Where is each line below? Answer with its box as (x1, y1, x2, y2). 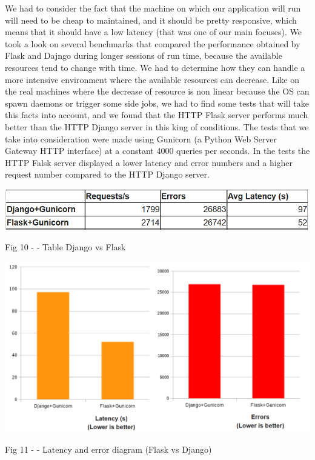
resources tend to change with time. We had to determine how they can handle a (5, 61, 305, 73)
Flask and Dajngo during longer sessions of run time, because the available (5, 49, 282, 62)
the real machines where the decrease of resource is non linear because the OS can (5, 85, 310, 98)
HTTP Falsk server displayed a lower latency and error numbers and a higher (5, 156, 293, 168)
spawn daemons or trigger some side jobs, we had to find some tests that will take (5, 96, 309, 109)
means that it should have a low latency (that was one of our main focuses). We (5, 25, 302, 38)
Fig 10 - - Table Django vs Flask (5, 240, 126, 253)
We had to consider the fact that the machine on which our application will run (5, 2, 301, 14)
